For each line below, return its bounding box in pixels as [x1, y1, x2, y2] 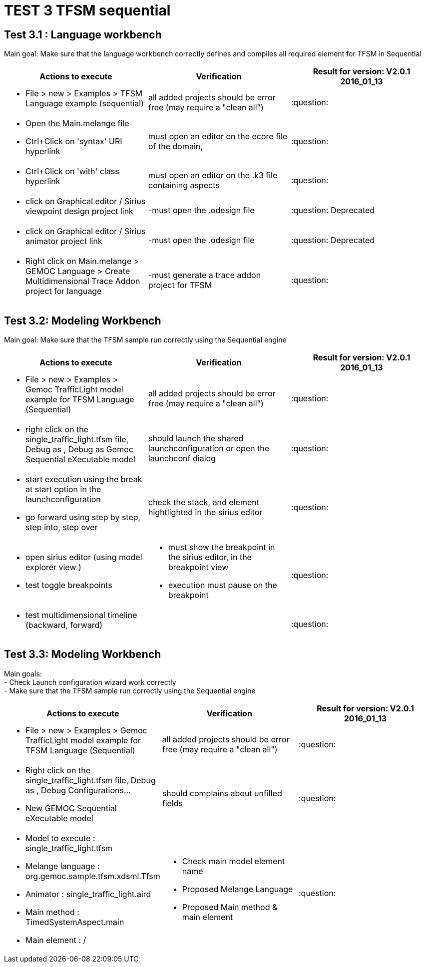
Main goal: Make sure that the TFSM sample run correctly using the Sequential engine [4, 335, 287, 344]
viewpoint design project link [25, 206, 133, 217]
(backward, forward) [25, 620, 103, 631]
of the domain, [148, 141, 203, 152]
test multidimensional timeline [25, 610, 137, 621]
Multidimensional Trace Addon [25, 276, 140, 287]
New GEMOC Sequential [25, 803, 117, 813]
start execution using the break [25, 474, 142, 485]
